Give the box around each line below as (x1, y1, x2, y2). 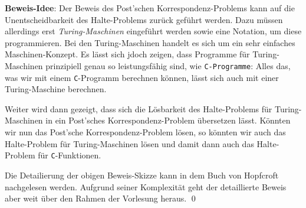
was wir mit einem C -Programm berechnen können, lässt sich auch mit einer (5, 71, 279, 83)
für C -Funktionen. (38, 149, 101, 161)
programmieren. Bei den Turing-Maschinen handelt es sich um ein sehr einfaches (5, 36, 295, 48)
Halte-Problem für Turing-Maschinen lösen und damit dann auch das (5, 137, 254, 149)
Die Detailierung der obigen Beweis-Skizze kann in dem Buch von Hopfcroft (5, 168, 279, 181)
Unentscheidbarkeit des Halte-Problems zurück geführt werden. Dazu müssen (5, 13, 283, 25)
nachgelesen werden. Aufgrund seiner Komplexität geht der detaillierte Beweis (5, 180, 287, 193)
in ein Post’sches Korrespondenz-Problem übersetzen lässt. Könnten (45, 114, 291, 126)
